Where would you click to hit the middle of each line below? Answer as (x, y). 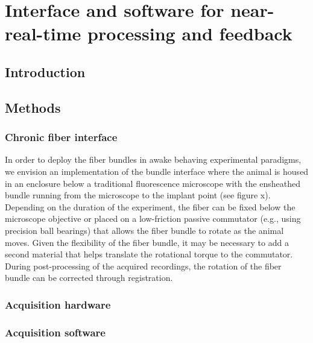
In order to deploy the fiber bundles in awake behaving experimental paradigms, (153, 159)
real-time (43, 33)
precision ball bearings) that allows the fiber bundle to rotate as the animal (144, 230)
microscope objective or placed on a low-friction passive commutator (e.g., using (153, 219)
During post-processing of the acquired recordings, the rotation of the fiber (143, 266)
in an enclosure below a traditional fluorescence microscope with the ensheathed (153, 183)
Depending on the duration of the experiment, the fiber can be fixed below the (150, 206)
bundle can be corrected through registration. (89, 278)
